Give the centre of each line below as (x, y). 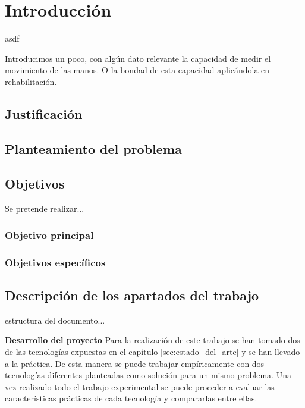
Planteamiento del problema (93, 148)
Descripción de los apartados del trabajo (132, 295)
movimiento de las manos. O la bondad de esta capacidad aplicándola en (137, 70)
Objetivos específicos (55, 262)
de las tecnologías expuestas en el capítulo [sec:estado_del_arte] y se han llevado (152, 351)
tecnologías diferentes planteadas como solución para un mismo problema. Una (148, 375)
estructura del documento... (55, 320)
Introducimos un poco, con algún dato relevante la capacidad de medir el (138, 58)
